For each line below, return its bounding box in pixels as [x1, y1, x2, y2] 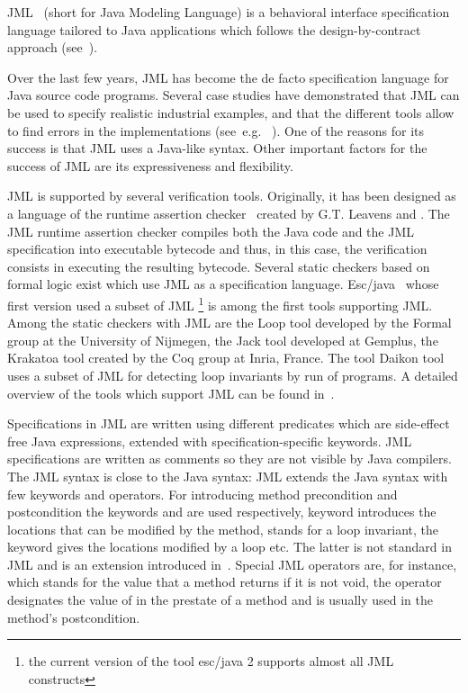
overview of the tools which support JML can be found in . [7, 383, 335, 402]
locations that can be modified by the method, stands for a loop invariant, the [7, 519, 439, 538]
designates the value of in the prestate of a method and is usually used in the [7, 590, 433, 609]
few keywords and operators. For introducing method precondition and [7, 484, 398, 503]
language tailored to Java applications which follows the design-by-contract [7, 20, 421, 39]
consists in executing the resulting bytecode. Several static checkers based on [7, 256, 430, 275]
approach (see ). [7, 38, 98, 57]
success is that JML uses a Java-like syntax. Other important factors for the [7, 139, 427, 157]
